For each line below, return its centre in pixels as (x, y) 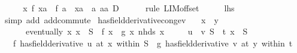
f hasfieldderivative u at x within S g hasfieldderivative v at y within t (153, 43)
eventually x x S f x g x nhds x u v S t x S (137, 31)
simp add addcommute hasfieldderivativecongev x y (111, 19)
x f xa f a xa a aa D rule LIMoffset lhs (129, 8)
